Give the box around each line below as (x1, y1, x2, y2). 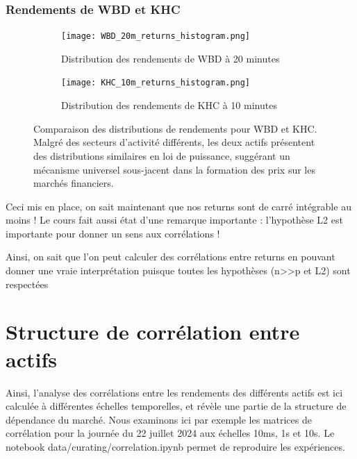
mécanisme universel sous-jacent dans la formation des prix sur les (33, 162, 315, 176)
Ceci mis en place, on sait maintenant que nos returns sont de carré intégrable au (6, 199, 351, 213)
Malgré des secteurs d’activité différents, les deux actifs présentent (33, 135, 315, 149)
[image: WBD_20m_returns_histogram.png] (61, 31, 251, 42)
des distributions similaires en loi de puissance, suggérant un (33, 148, 290, 162)
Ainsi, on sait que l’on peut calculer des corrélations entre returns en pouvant (6, 249, 335, 264)
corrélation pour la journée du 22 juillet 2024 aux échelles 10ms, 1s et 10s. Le (6, 426, 335, 440)
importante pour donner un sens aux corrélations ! (6, 226, 220, 240)
